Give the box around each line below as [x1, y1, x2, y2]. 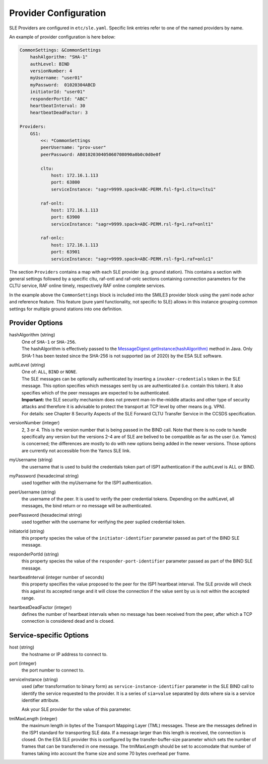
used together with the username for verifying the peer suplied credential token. [21, 519, 186, 525]
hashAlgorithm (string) [9, 332, 56, 338]
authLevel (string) [9, 362, 46, 368]
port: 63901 [51, 249, 80, 255]
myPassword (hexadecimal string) [9, 473, 79, 478]
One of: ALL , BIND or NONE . [21, 369, 77, 375]
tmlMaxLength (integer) [9, 715, 58, 721]
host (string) [9, 644, 35, 650]
